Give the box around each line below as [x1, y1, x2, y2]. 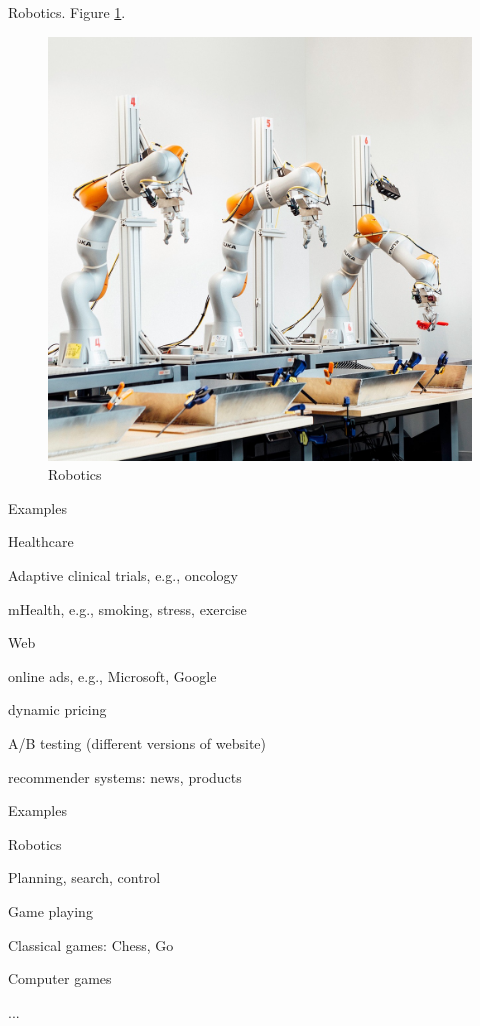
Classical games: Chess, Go [8, 934, 174, 955]
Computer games [8, 968, 112, 989]
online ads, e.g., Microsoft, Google [8, 665, 217, 686]
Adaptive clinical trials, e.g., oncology [8, 564, 238, 585]
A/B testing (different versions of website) [8, 732, 266, 753]
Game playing [8, 900, 93, 921]
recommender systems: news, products [8, 766, 242, 787]
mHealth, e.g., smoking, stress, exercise [8, 598, 247, 619]
